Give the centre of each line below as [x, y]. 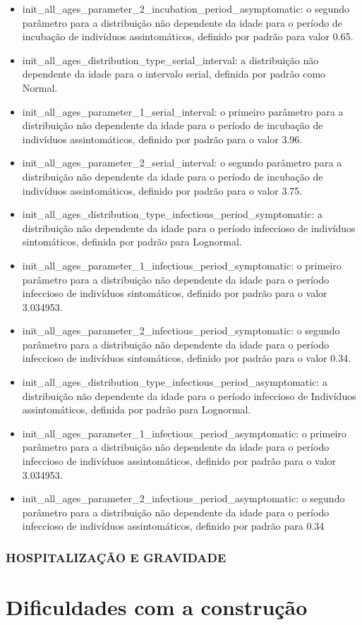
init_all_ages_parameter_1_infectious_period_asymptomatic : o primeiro [184, 433]
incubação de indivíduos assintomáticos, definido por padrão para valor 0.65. [188, 36]
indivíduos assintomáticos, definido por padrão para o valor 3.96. [162, 139]
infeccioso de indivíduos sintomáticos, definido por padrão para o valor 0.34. [187, 358]
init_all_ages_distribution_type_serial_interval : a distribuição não [170, 60]
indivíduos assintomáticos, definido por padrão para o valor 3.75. [162, 190]
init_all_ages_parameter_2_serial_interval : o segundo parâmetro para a [182, 163]
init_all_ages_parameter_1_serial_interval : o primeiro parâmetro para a [183, 111]
